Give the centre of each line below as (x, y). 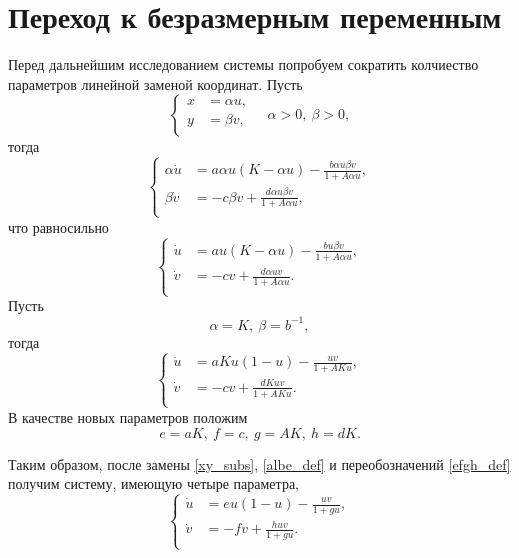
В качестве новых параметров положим (128, 416)
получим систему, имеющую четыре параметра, (153, 483)
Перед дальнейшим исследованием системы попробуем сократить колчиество (243, 64)
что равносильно (58, 226)
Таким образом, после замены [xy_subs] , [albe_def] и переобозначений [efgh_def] (259, 463)
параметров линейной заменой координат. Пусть (155, 83)
